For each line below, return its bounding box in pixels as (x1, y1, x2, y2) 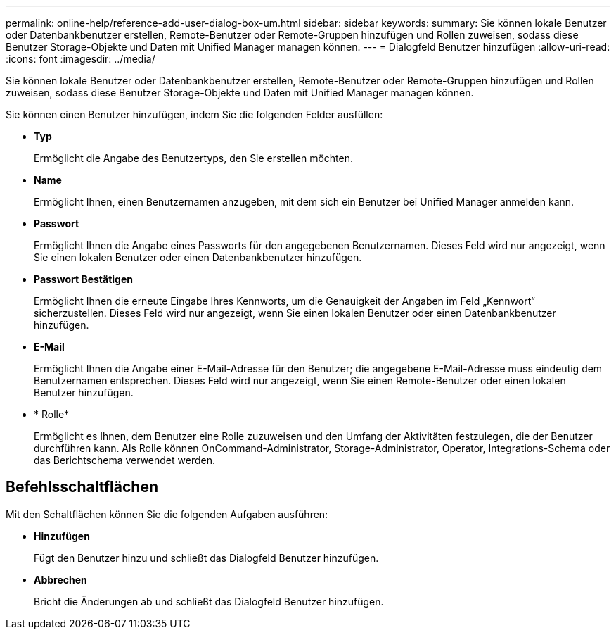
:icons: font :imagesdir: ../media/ (6, 53, 155, 65)
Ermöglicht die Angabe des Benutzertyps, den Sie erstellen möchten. (34, 152, 354, 164)
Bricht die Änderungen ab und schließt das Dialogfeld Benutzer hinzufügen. (34, 595, 384, 608)
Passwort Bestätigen (34, 273, 134, 285)
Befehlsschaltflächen (6, 478, 158, 496)
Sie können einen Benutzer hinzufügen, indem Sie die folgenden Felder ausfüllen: (6, 108, 383, 120)
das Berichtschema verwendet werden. (34, 454, 215, 466)
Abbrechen (34, 573, 87, 586)
